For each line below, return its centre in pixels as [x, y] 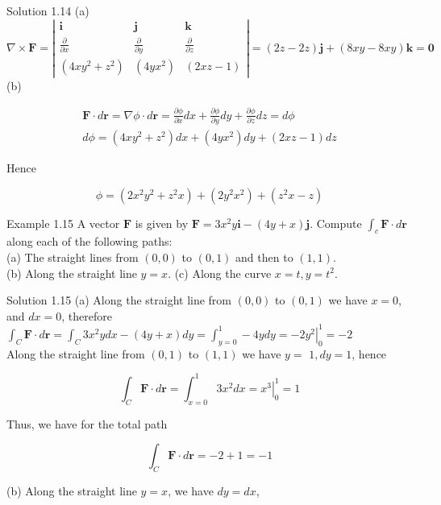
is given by [162, 223]
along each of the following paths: [89, 241]
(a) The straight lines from [73, 257]
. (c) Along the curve [220, 273]
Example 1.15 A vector [63, 223]
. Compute [336, 223]
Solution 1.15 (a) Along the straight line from [119, 300]
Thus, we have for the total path [87, 423]
